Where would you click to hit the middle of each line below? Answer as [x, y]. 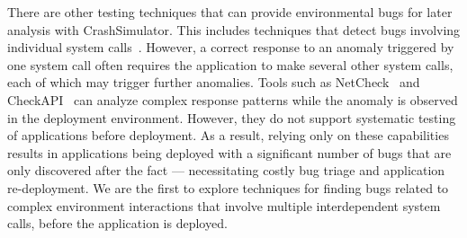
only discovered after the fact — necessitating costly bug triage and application [226, 170]
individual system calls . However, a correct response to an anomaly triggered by [231, 47]
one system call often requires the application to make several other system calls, [230, 64]
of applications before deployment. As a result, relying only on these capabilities [228, 135]
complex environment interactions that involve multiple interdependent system [224, 205]
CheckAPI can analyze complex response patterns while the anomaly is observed [233, 99]
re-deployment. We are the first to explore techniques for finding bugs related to [228, 187]
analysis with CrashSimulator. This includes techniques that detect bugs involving [234, 29]
